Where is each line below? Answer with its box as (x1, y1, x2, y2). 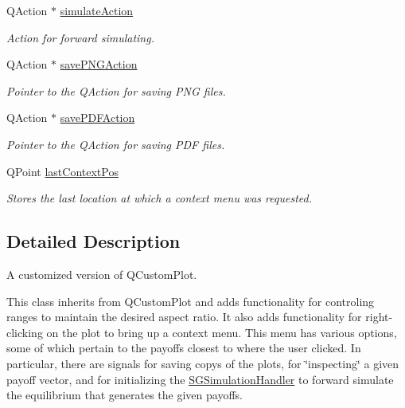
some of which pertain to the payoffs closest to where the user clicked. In (6, 339, 361, 356)
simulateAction (60, 2, 134, 18)
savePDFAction (60, 109, 135, 126)
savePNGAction (60, 56, 138, 73)
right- (365, 308, 393, 325)
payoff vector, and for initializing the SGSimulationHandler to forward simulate (6, 371, 394, 387)
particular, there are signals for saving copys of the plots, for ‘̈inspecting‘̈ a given (6, 355, 399, 371)
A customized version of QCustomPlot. (6, 265, 197, 282)
